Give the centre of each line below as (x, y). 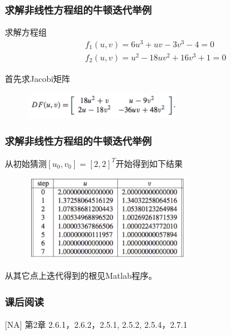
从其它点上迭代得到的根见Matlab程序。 (81, 275)
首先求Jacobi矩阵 (38, 79)
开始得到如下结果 (149, 163)
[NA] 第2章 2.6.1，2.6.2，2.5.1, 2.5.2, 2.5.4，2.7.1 (96, 324)
